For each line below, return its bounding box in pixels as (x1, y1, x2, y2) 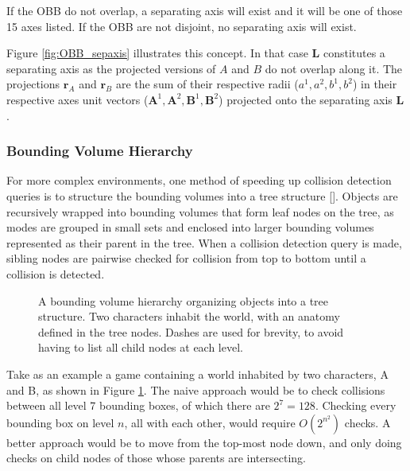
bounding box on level (6, 414, 114, 430)
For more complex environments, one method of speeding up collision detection (6, 172, 392, 189)
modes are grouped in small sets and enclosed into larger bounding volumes (6, 219, 374, 235)
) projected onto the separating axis (219, 91, 393, 107)
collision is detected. (6, 265, 105, 282)
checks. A (344, 414, 391, 430)
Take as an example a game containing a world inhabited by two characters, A (6, 365, 389, 382)
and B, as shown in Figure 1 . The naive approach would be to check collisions (6, 381, 385, 398)
